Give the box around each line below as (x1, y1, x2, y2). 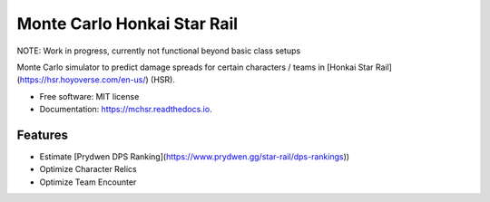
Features (16, 127, 68, 142)
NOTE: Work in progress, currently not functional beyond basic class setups (16, 45, 301, 56)
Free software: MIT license (39, 91, 140, 101)
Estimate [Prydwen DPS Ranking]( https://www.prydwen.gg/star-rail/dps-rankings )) (39, 151, 349, 162)
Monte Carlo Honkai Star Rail (16, 14, 239, 34)
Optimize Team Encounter (39, 177, 137, 188)
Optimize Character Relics (39, 164, 137, 175)
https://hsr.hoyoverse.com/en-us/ (19, 74, 146, 85)
